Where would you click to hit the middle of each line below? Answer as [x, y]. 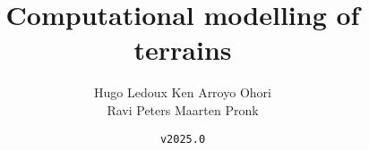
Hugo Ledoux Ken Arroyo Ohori [183, 92]
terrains [183, 50]
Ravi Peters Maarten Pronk [183, 109]
